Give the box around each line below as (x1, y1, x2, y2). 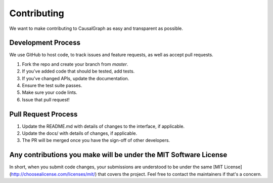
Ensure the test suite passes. (22, 83, 82, 89)
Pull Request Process (9, 109, 78, 119)
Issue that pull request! (22, 96, 70, 102)
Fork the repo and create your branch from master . (22, 61, 128, 67)
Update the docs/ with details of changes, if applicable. (22, 130, 138, 136)
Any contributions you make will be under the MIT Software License (9, 151, 227, 159)
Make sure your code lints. (22, 89, 78, 96)
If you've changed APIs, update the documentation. (22, 75, 129, 81)
